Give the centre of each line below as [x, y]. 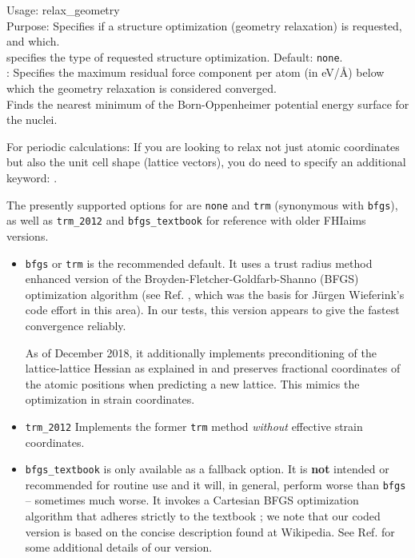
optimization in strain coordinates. [110, 399]
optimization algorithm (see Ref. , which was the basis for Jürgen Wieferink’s [215, 294]
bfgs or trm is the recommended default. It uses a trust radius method [199, 263]
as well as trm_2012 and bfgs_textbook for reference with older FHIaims [186, 220]
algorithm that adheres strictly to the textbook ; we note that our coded [203, 516]
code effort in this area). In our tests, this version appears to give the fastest [212, 310]
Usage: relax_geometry [63, 10]
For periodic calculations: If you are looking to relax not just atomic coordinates [203, 146]
